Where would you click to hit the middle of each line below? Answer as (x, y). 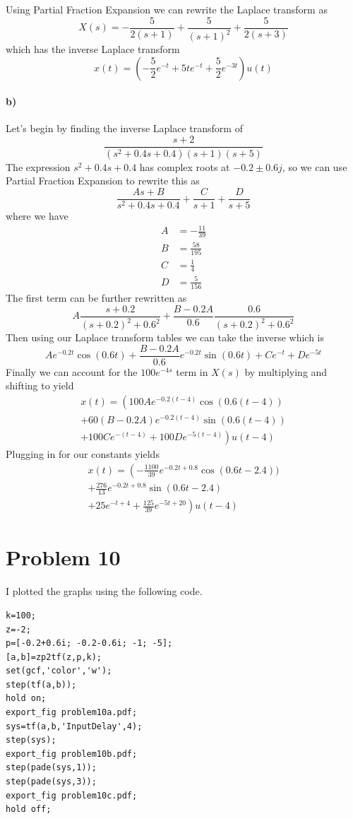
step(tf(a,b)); (41, 684)
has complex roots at (185, 166)
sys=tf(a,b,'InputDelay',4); (74, 726)
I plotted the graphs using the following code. (104, 591)
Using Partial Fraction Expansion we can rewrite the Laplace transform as (167, 9)
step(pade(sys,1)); (51, 768)
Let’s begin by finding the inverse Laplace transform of (124, 128)
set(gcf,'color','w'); (59, 671)
